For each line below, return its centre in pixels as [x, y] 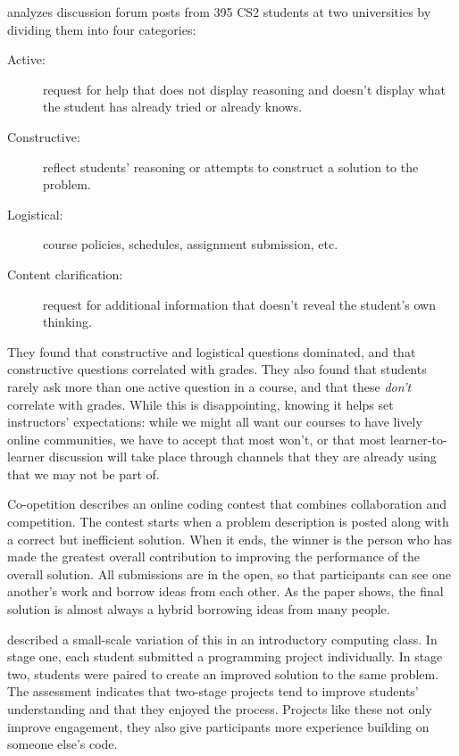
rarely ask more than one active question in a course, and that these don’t [209, 386]
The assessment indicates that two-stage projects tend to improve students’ [213, 691]
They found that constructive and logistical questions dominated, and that [212, 351]
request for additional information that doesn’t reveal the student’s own [239, 304]
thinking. [67, 322]
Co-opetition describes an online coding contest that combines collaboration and [227, 504]
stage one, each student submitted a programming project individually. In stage [225, 656]
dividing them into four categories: [102, 29]
